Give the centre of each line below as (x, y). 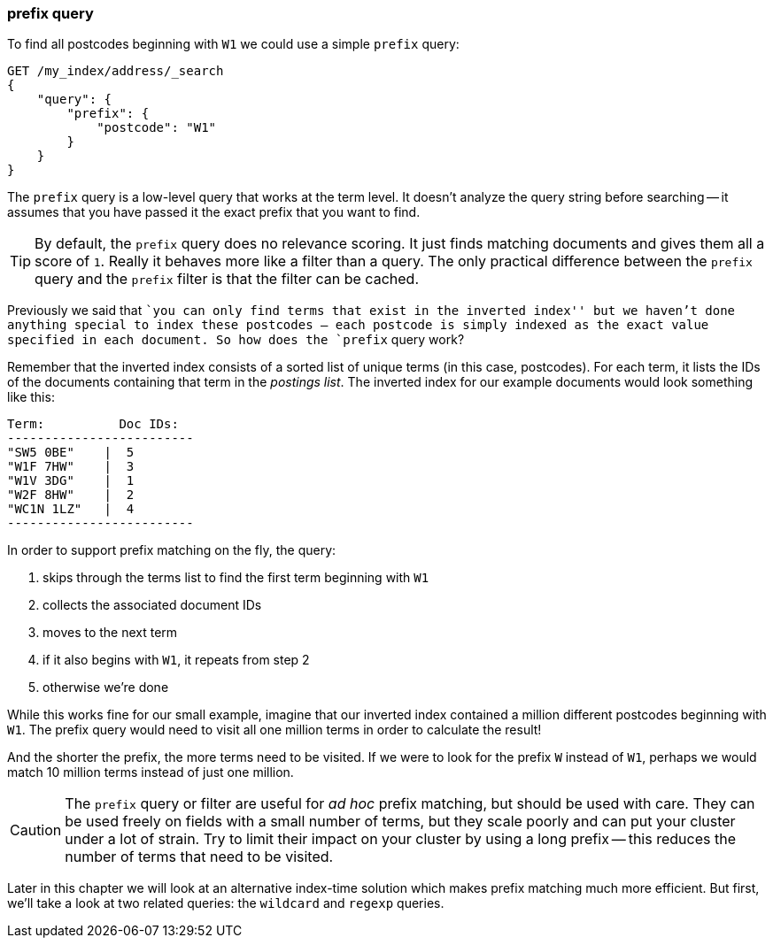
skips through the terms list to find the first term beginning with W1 (236, 578)
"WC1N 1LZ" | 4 (71, 509)
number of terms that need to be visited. (199, 857)
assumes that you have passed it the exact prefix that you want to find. (214, 212)
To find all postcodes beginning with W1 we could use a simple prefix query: (233, 44)
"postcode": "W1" (157, 128)
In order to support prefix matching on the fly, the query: (172, 550)
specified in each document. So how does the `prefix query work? (236, 340)
